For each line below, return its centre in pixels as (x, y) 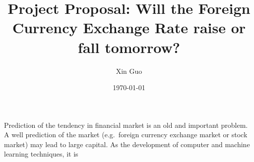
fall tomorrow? (129, 47)
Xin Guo (129, 71)
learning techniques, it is (41, 154)
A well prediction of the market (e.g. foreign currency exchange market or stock (126, 135)
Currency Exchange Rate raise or (129, 27)
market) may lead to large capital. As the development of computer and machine (127, 144)
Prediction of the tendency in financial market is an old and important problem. (126, 125)
